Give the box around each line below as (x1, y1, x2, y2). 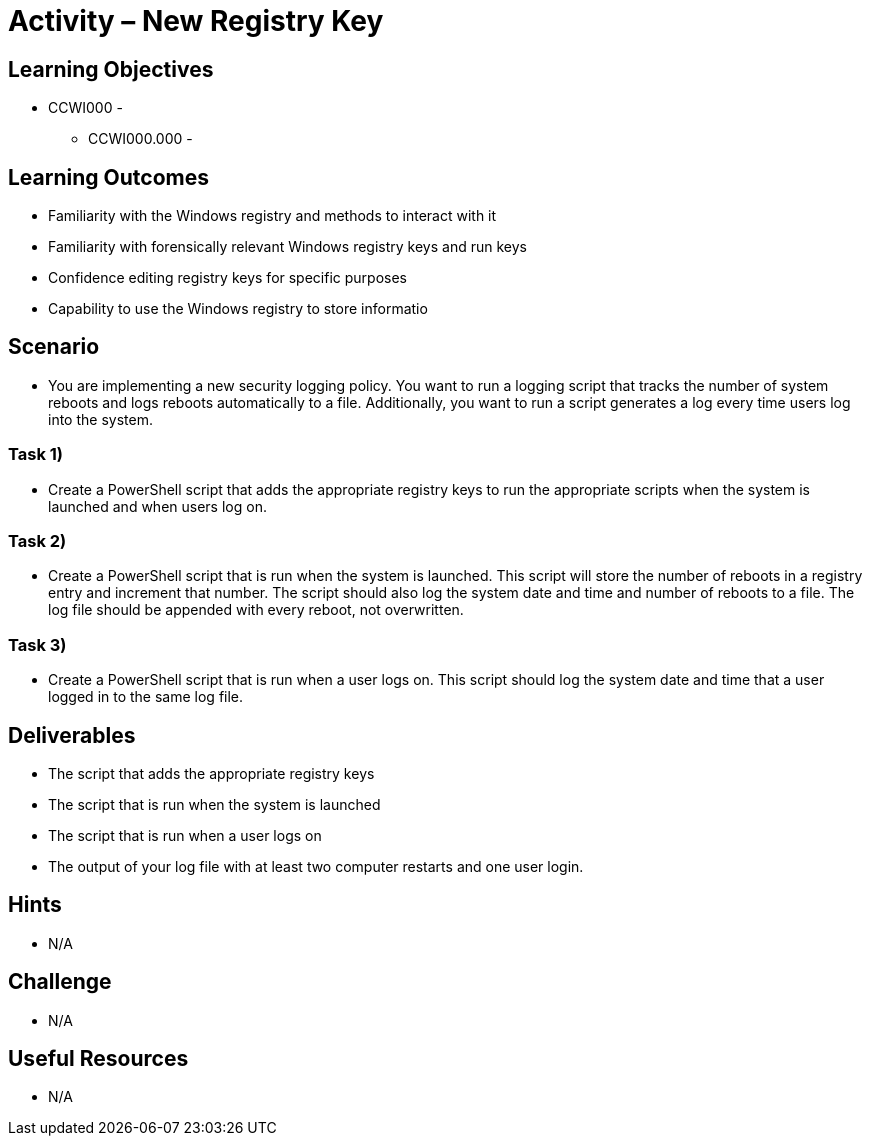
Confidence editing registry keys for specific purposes (48, 269, 407, 287)
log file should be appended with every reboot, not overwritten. (48, 601, 464, 619)
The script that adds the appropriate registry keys (48, 764, 375, 782)
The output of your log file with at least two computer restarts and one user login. (48, 857, 584, 875)
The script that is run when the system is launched (48, 795, 381, 813)
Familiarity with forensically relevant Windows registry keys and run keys (48, 238, 527, 256)
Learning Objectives (8, 56, 214, 82)
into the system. (48, 410, 153, 428)
